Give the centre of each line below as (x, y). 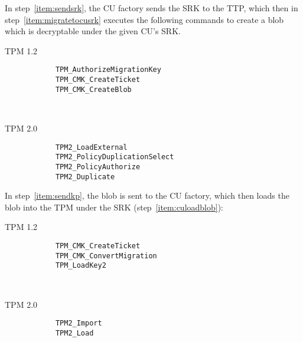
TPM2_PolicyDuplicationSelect (115, 157)
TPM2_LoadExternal (91, 147)
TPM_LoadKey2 (81, 266)
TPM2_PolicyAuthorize (98, 167)
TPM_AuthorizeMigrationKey (108, 70)
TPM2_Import (79, 323)
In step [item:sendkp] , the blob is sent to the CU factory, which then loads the (147, 195)
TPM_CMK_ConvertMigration (106, 256)
